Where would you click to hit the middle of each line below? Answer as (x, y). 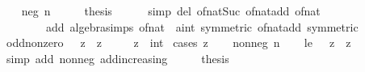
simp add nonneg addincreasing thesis (117, 58)
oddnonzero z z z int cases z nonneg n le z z (178, 42)
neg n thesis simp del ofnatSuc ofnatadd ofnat (171, 11)
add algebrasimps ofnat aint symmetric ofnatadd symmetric (202, 26)
